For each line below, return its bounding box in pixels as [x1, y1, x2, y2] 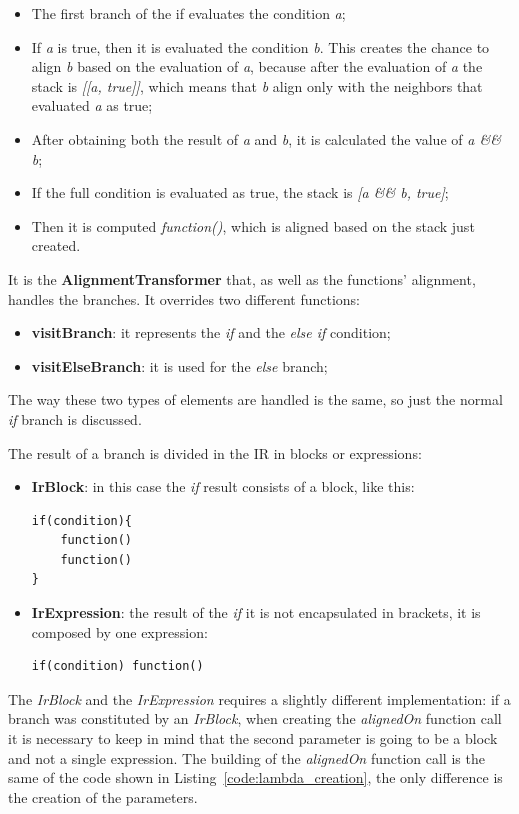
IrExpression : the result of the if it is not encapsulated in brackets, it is [31, 602, 481, 623]
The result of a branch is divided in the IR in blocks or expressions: [8, 442, 422, 463]
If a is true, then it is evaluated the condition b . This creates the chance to [31, 36, 490, 57]
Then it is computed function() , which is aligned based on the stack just [31, 215, 475, 236]
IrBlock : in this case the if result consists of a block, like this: [31, 476, 415, 497]
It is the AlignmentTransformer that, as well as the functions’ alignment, [8, 268, 476, 289]
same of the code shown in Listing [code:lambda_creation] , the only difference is [8, 767, 503, 788]
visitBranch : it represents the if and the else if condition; [31, 322, 391, 343]
